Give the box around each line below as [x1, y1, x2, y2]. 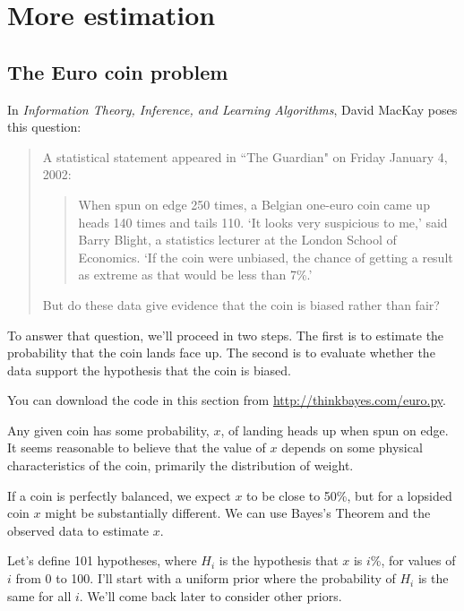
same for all [7, 586, 72, 605]
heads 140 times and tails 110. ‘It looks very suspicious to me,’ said [78, 212, 448, 231]
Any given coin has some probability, [7, 420, 210, 439]
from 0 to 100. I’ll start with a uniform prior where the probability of [15, 569, 396, 588]
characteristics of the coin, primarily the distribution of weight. [7, 456, 354, 475]
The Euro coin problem [7, 57, 228, 85]
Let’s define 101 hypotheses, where [7, 551, 197, 570]
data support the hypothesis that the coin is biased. [7, 360, 292, 379]
